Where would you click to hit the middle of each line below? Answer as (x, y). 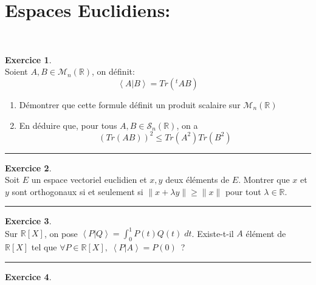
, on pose (61, 233)
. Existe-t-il (213, 233)
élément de (266, 233)
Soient (16, 71)
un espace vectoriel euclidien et (89, 180)
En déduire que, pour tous (68, 125)
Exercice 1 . (28, 59)
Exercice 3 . (28, 221)
